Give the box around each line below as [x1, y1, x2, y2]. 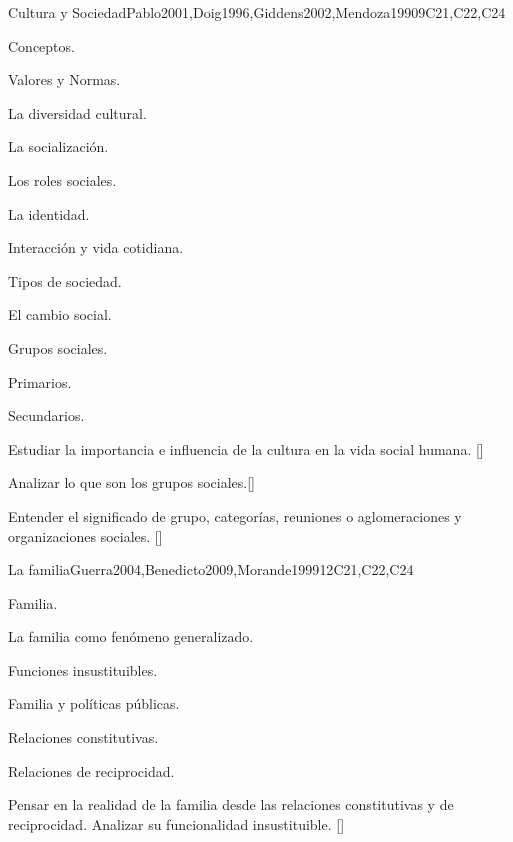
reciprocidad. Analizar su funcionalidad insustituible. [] [8, 813, 345, 834]
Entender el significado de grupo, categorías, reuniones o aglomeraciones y [8, 505, 462, 526]
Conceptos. [8, 35, 75, 56]
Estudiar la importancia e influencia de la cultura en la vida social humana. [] [8, 438, 484, 459]
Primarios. [8, 371, 72, 392]
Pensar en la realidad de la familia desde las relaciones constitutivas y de [8, 794, 454, 815]
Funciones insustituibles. [8, 659, 158, 680]
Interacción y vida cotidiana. [8, 237, 184, 258]
